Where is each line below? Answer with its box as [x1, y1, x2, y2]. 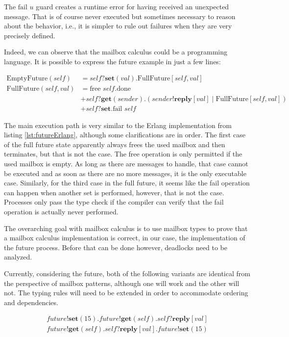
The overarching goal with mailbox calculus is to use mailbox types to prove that [4, 223, 248, 233]
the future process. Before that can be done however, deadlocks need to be [4, 242, 227, 252]
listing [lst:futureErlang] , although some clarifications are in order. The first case [4, 130, 245, 140]
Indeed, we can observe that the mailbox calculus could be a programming [4, 47, 228, 57]
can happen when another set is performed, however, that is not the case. [4, 187, 224, 197]
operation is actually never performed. [4, 207, 119, 217]
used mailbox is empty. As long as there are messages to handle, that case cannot [4, 158, 248, 169]
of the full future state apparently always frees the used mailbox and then [4, 139, 225, 149]
